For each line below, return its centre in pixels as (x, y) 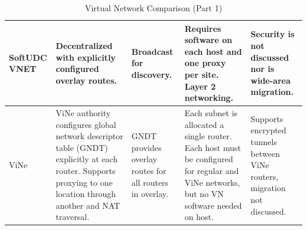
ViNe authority (83, 113)
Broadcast (152, 51)
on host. (199, 217)
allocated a (204, 124)
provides (146, 147)
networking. (209, 98)
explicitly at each (87, 159)
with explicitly (86, 57)
